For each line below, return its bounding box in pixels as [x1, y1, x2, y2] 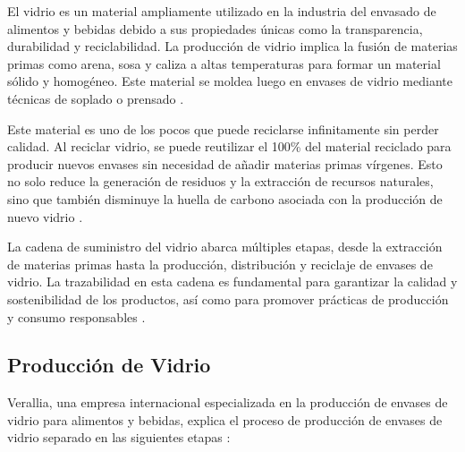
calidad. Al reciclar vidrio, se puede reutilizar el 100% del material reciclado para [7, 137, 452, 156]
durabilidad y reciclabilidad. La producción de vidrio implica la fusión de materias [7, 37, 458, 55]
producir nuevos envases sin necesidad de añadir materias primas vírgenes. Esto [7, 154, 443, 173]
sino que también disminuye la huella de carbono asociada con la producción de [7, 189, 443, 208]
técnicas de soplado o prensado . [7, 89, 184, 107]
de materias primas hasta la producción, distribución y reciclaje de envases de [7, 254, 433, 273]
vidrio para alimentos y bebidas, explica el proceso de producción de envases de [7, 410, 443, 429]
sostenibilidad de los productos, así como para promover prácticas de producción [7, 289, 449, 308]
